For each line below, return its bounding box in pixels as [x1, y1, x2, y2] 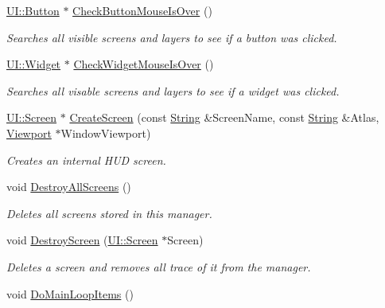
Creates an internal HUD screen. [6, 151, 166, 168]
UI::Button [6, 2, 60, 18]
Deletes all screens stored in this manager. [6, 205, 212, 221]
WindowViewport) [60, 124, 151, 141]
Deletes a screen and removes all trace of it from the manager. [6, 258, 311, 275]
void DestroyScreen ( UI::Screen [6, 232, 158, 248]
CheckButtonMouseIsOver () [72, 2, 212, 18]
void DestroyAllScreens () [6, 178, 131, 195]
